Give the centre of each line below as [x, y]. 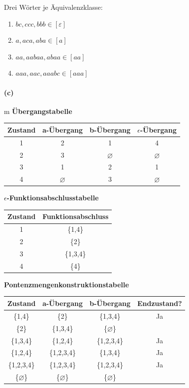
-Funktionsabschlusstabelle [53, 198]
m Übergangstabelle [38, 111]
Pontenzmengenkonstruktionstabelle [66, 284]
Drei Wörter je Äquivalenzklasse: [53, 7]
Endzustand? [159, 303]
